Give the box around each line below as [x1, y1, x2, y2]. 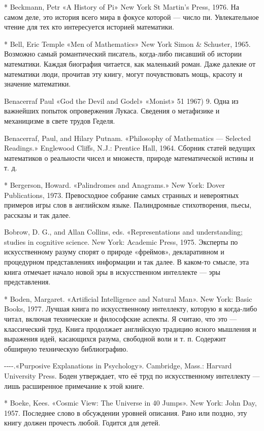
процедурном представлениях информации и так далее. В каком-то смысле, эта [4, 256, 249, 267]
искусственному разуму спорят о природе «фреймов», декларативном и [4, 246, 224, 257]
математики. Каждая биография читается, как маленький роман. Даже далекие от [4, 58, 256, 69]
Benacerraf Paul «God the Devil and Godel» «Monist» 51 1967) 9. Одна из [4, 95, 239, 106]
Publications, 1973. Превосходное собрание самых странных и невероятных [4, 189, 239, 200]
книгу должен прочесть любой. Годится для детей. [4, 417, 160, 428]
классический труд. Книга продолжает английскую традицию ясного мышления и [4, 323, 256, 334]
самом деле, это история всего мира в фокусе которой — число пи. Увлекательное [4, 11, 259, 22]
